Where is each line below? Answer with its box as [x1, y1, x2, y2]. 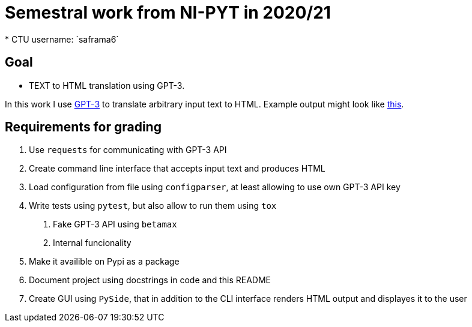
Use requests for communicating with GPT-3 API [29, 145, 227, 155]
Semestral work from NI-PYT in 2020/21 [5, 2, 331, 23]
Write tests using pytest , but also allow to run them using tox [29, 200, 277, 211]
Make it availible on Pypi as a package [29, 256, 180, 267]
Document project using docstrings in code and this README [29, 275, 271, 286]
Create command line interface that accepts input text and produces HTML [29, 163, 325, 174]
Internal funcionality [53, 238, 132, 248]
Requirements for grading [5, 119, 162, 135]
